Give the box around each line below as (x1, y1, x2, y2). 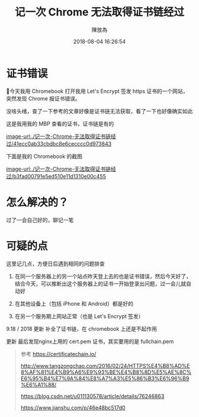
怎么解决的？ (6, 195, 69, 209)
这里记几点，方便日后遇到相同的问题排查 (6, 260, 105, 267)
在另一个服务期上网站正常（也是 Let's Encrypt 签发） (14, 312, 144, 320)
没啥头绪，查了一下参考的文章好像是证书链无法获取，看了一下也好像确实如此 (6, 107, 193, 114)
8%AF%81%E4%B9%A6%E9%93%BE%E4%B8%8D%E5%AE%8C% (20, 368, 192, 376)
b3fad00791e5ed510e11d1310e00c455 (13, 172, 107, 179)
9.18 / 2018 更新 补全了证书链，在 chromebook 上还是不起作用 (6, 325, 158, 332)
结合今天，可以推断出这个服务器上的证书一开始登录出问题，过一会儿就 (14, 280, 187, 287)
